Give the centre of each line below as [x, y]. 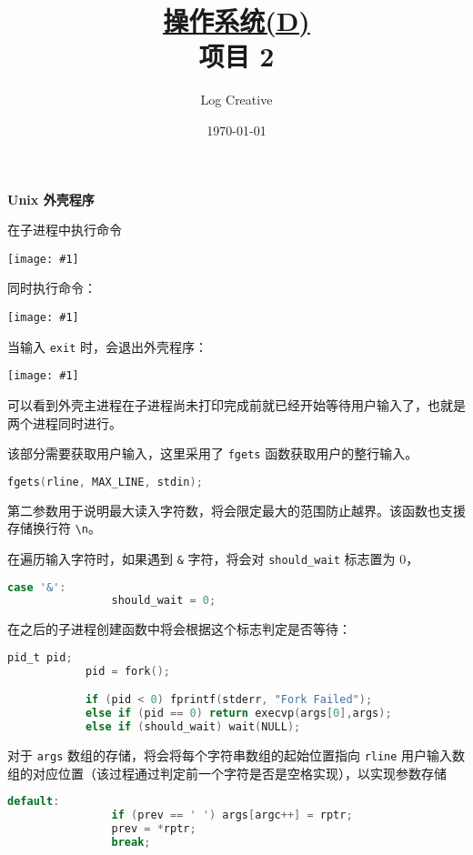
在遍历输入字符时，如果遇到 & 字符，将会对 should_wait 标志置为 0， [213, 558]
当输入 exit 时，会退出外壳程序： [107, 346]
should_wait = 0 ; [164, 601]
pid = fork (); [127, 671]
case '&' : [37, 587]
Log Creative [236, 100]
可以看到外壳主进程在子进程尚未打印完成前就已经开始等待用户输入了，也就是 [236, 404]
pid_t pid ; [40, 657]
